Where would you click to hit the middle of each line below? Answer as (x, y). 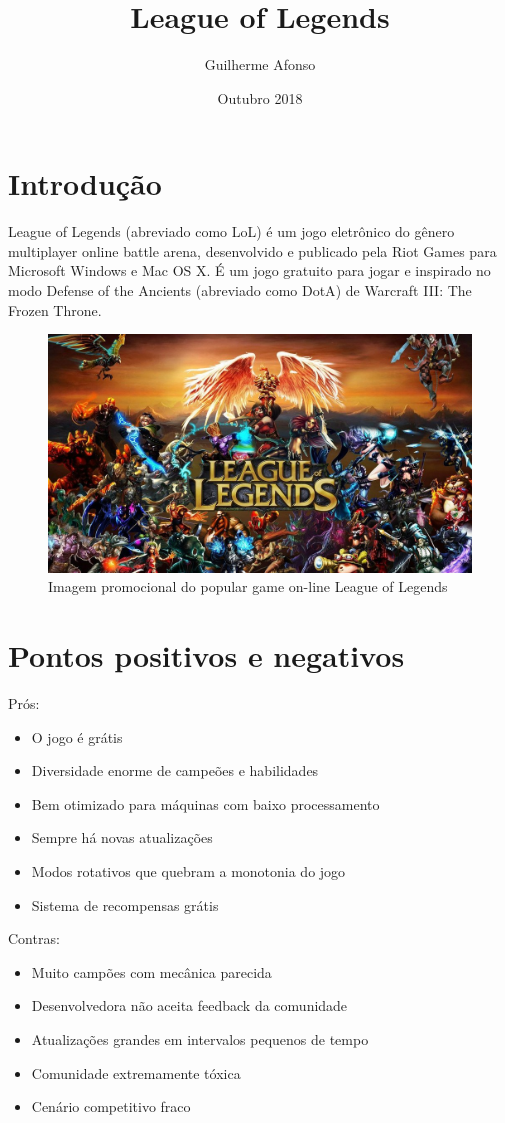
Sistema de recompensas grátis (125, 904)
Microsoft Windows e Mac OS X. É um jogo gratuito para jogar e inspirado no (249, 270)
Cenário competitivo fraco (111, 1106)
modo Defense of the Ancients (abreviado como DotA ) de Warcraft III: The (240, 290)
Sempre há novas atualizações (122, 837)
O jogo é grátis (77, 736)
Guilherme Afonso (260, 64)
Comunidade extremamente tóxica (136, 1072)
